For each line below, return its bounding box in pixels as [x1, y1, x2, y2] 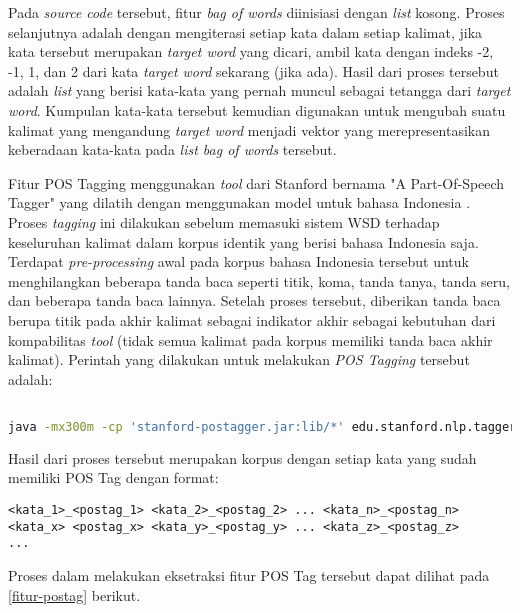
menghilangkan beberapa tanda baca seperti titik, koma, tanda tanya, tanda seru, [8, 270, 510, 291]
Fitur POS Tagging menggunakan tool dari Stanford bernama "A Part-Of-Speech [8, 172, 505, 193]
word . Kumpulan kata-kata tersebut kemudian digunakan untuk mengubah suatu [8, 99, 506, 120]
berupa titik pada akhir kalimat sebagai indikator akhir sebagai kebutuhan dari [8, 309, 496, 330]
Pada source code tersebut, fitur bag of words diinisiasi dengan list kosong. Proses [8, 2, 505, 22]
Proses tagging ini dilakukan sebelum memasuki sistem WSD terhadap [8, 211, 440, 232]
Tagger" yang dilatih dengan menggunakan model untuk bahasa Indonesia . [8, 192, 471, 213]
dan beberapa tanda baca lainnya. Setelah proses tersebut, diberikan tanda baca [8, 290, 501, 311]
